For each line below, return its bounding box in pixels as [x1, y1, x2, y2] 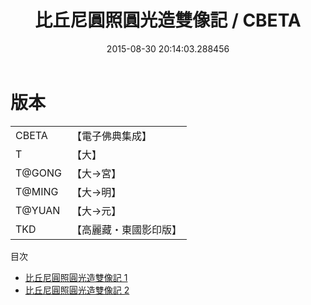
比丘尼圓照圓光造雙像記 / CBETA [34, 9, 302, 32]
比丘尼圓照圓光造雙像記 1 [24, 271, 128, 283]
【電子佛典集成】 [71, 129, 152, 143]
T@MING [15, 184, 59, 198]
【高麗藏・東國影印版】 [71, 222, 182, 236]
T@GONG [15, 166, 62, 180]
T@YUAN [15, 203, 61, 217]
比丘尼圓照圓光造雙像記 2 [24, 284, 130, 296]
